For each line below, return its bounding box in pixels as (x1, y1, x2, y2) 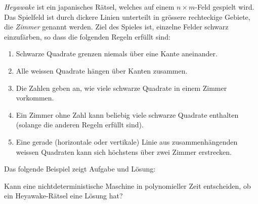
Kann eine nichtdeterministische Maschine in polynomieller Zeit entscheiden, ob (4, 180, 251, 191)
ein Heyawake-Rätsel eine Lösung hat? (4, 190, 123, 201)
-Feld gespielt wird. (195, 2, 254, 12)
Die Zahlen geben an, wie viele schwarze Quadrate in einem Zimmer (16, 82, 227, 93)
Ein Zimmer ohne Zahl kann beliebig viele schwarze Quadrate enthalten (16, 109, 239, 120)
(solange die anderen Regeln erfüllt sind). (16, 119, 144, 130)
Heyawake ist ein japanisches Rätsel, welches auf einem (4, 2, 175, 12)
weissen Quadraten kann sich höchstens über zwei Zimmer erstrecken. (16, 146, 232, 157)
